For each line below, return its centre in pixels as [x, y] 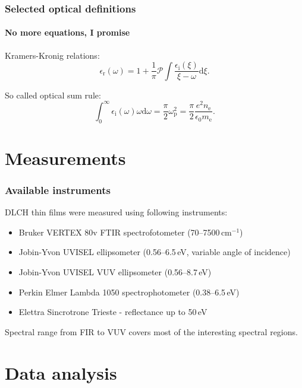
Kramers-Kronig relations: [52, 55]
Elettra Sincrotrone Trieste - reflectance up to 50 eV [113, 312]
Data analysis [61, 372]
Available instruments [58, 190]
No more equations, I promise [67, 32]
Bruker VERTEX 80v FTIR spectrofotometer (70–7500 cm [125, 232]
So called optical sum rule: [53, 95]
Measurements [65, 158]
